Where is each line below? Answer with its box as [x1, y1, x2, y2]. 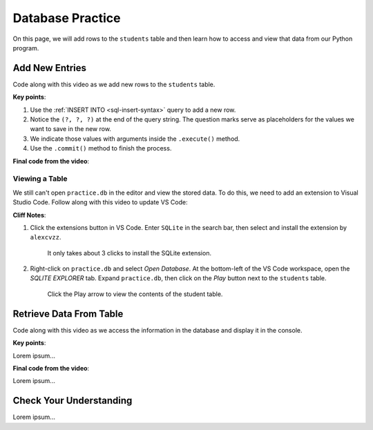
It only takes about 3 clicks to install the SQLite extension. [47, 248, 212, 257]
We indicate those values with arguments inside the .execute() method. [30, 135, 240, 143]
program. [12, 43, 39, 52]
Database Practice [12, 10, 121, 26]
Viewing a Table [12, 174, 68, 184]
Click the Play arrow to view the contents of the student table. [47, 290, 223, 298]
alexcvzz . [30, 233, 61, 242]
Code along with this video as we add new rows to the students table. [12, 80, 216, 88]
